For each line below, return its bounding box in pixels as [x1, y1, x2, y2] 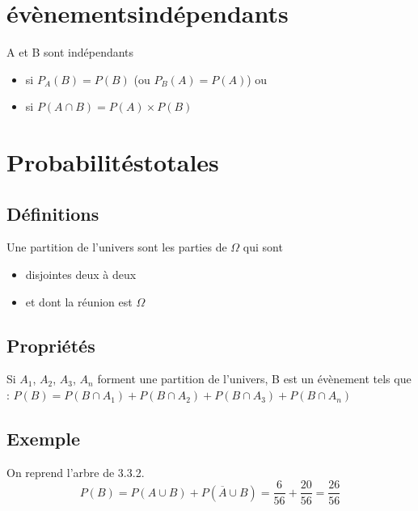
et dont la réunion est [25, 293, 133, 310]
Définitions [6, 201, 99, 226]
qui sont [243, 239, 283, 255]
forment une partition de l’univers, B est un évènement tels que [97, 370, 412, 387]
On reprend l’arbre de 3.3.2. [6, 463, 145, 480]
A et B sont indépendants [6, 44, 134, 61]
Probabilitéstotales [6, 146, 219, 179]
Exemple [6, 426, 80, 451]
